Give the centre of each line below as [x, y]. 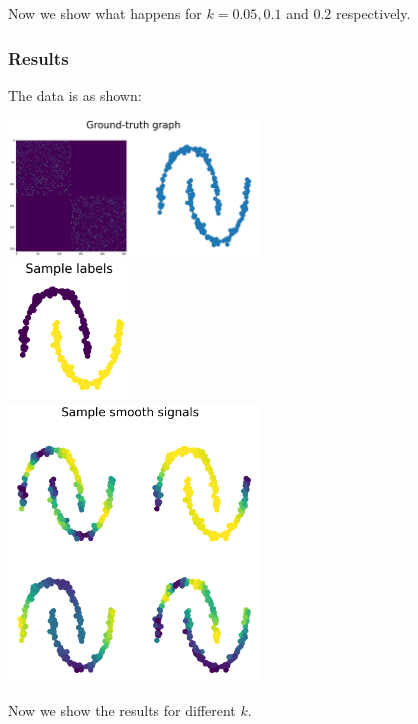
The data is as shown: [75, 94]
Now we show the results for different [122, 709]
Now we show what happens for [105, 13]
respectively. [373, 13]
